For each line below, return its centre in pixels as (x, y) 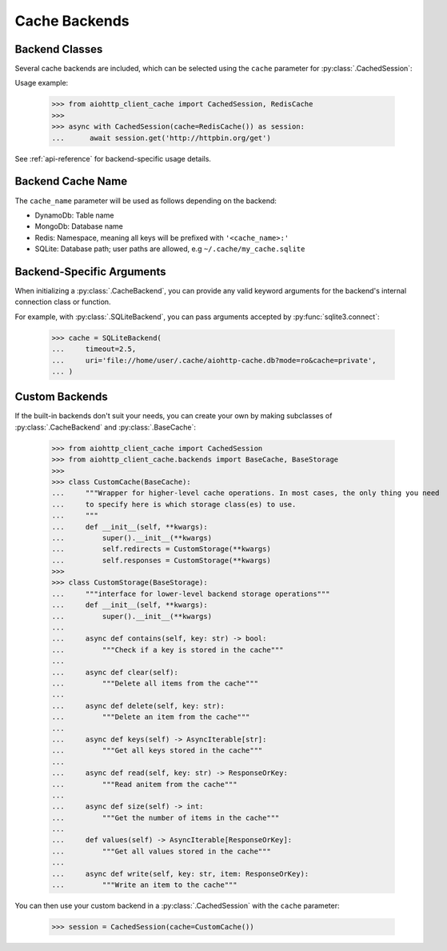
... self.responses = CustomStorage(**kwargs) (161, 560)
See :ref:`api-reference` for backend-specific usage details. (113, 158)
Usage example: (42, 83)
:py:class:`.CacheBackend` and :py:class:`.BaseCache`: (105, 427)
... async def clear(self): (115, 672)
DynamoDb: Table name (74, 215)
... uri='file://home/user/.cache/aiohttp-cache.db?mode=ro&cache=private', (214, 360)
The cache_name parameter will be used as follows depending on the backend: (146, 201)
